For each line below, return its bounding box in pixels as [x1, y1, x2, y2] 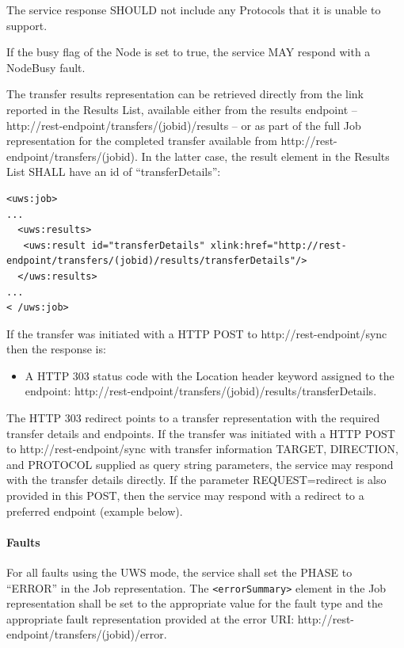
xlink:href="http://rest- [210, 239, 347, 251]
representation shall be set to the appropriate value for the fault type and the [6, 595, 383, 612]
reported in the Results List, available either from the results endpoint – [6, 101, 357, 117]
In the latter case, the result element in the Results [141, 147, 390, 164]
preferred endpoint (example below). [6, 502, 183, 519]
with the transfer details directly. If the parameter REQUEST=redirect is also [6, 471, 387, 488]
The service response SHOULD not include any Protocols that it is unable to [6, 2, 381, 17]
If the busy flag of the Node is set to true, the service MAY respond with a [6, 44, 371, 60]
